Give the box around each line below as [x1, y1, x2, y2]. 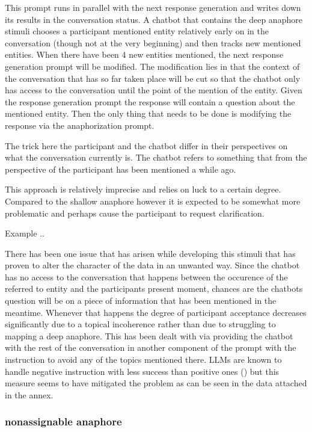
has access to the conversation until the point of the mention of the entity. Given [5, 84, 302, 96]
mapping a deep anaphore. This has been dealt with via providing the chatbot [5, 329, 293, 342]
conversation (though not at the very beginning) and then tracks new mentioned [5, 36, 301, 49]
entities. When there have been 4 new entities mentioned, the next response [5, 48, 284, 61]
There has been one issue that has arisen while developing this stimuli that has [5, 247, 296, 259]
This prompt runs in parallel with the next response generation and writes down [5, 1, 301, 13]
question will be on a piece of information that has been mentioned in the [5, 294, 277, 307]
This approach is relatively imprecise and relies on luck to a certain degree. [5, 183, 281, 196]
